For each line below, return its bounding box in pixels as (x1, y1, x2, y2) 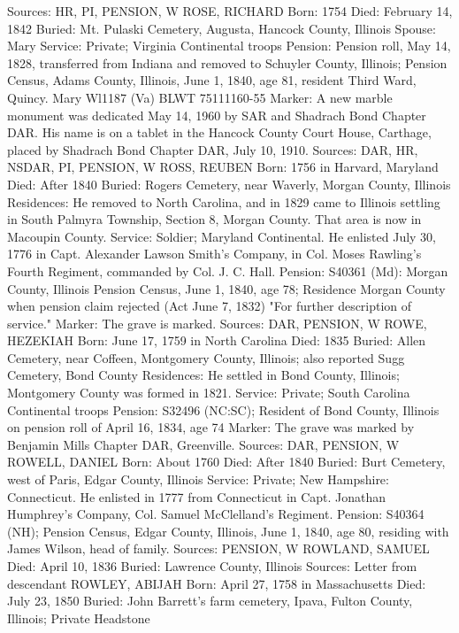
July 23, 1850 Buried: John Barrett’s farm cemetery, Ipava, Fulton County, (7, 591, 413, 610)
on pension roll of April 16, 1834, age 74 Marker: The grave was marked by (7, 418, 415, 436)
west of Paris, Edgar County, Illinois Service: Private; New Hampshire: (7, 470, 389, 489)
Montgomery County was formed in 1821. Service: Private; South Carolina (7, 383, 410, 402)
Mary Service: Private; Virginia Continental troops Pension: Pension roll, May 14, (7, 36, 451, 55)
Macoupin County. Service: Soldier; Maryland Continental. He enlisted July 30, (7, 227, 437, 245)
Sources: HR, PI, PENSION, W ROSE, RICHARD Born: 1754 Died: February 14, (7, 2, 453, 19)
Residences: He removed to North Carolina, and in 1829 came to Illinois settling (7, 192, 440, 211)
